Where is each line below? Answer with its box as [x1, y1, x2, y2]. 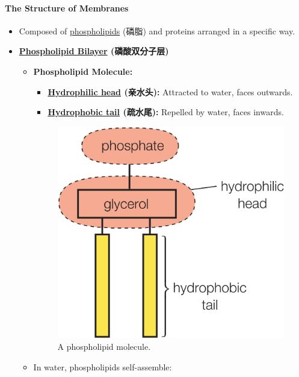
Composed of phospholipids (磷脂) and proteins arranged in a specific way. [19, 24, 295, 37]
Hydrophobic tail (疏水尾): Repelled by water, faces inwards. [48, 106, 284, 118]
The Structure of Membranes [5, 1, 129, 14]
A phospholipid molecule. [57, 340, 151, 353]
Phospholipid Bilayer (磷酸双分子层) [19, 45, 169, 57]
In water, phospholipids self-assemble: [33, 360, 172, 373]
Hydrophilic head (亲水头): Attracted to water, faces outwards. [48, 85, 293, 98]
